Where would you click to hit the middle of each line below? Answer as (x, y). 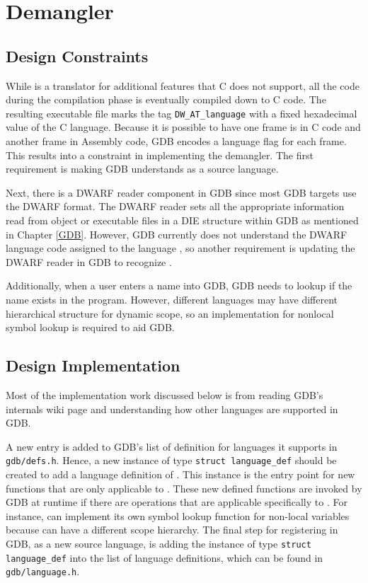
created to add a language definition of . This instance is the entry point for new (180, 474)
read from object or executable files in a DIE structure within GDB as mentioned (182, 220)
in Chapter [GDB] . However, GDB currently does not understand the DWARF (177, 234)
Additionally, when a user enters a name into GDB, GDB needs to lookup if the (179, 285)
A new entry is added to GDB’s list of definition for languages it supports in (172, 446)
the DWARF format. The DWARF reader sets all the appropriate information (175, 206)
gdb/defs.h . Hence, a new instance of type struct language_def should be (171, 460)
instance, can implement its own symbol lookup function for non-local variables (178, 515)
